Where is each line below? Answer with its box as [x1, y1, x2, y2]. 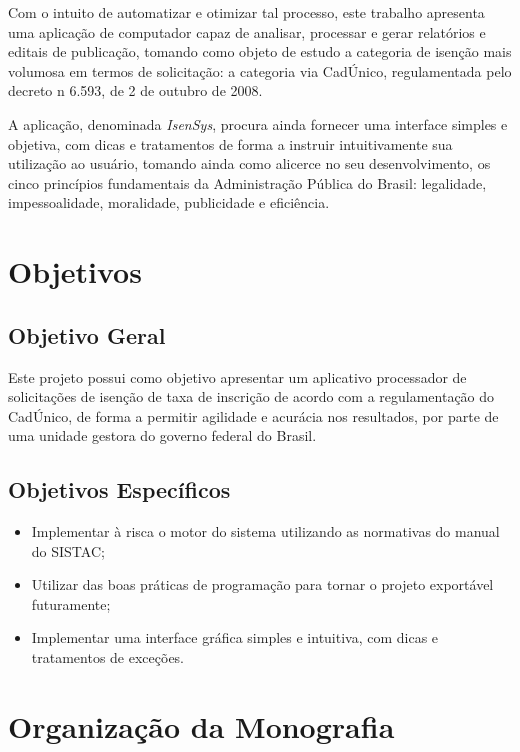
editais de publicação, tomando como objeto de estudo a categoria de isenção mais [8, 41, 512, 62]
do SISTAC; [31, 540, 105, 561]
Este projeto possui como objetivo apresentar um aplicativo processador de [8, 366, 467, 387]
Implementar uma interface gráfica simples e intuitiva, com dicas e [31, 627, 439, 648]
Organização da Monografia [8, 705, 395, 746]
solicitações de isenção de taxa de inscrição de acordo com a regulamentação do [8, 386, 495, 407]
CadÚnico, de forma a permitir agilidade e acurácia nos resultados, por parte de [8, 405, 499, 426]
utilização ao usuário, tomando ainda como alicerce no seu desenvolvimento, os [8, 153, 491, 174]
